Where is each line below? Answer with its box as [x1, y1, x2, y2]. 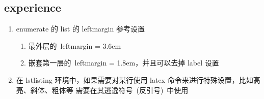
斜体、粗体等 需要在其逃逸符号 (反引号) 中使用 [30, 84, 189, 95]
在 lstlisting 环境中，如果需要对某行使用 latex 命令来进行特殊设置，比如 [16, 74, 253, 85]
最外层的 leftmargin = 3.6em [28, 40, 121, 51]
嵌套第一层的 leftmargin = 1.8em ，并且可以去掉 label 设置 [28, 57, 219, 68]
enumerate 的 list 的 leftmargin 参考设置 [16, 23, 145, 34]
